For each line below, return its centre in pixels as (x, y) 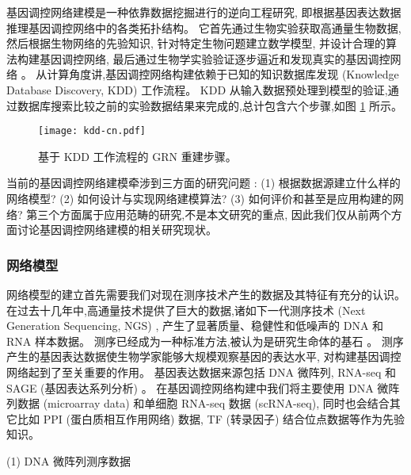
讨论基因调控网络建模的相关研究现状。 (117, 230)
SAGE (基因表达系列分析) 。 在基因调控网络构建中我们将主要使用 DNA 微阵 (203, 387)
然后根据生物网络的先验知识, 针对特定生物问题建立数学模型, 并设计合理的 (196, 43)
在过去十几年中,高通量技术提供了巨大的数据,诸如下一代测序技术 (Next (186, 310)
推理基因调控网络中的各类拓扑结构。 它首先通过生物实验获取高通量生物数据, (204, 27)
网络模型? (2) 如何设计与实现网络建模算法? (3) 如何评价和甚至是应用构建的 (200, 198)
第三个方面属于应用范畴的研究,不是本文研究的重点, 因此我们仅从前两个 (209, 214)
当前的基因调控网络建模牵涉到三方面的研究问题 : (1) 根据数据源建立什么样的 (204, 183)
